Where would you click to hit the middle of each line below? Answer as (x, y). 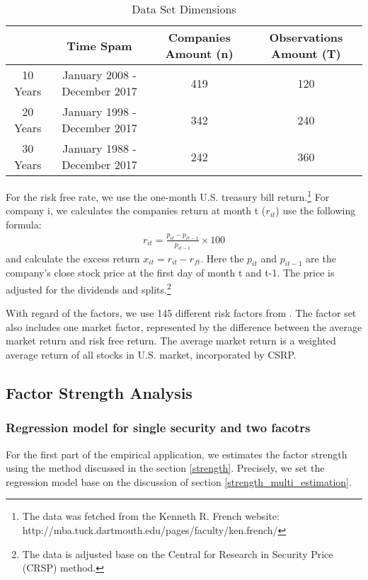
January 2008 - (99, 75)
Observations (306, 37)
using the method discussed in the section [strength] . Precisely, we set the (165, 468)
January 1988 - (99, 148)
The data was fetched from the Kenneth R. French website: (151, 516)
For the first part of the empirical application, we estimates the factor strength (177, 454)
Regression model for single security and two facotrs (158, 428)
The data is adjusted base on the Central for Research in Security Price (178, 553)
